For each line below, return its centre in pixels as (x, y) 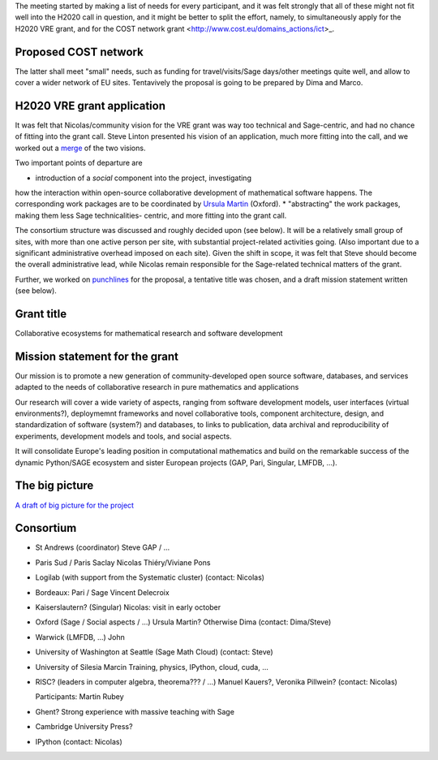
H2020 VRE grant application (90, 106)
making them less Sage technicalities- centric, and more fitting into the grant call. (151, 215)
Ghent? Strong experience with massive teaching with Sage (135, 711)
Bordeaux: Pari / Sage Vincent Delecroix (102, 592)
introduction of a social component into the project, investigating (143, 178)
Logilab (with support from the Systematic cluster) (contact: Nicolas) (150, 577)
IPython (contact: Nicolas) (79, 741)
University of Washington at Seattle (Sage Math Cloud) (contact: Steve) (154, 652)
